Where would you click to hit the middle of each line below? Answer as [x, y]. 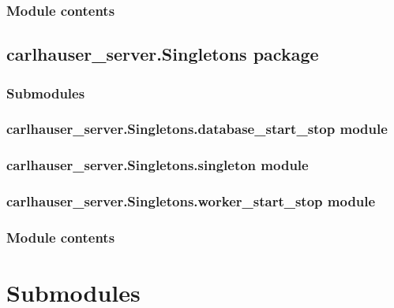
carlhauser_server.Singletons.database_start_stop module [197, 129]
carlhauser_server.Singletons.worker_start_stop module [191, 201]
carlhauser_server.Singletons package [163, 54]
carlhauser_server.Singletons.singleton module [158, 165]
